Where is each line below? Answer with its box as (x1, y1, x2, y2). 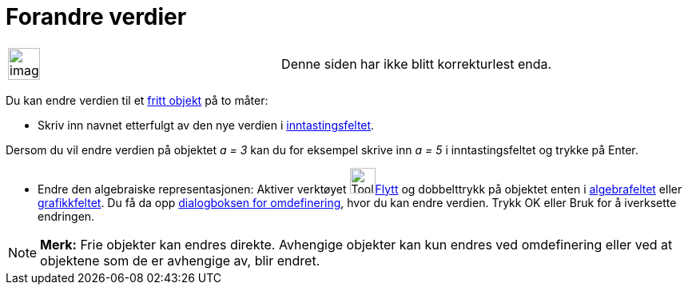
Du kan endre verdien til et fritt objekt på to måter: (6, 93, 268, 107)
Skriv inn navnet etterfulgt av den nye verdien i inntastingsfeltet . (38, 118, 375, 132)
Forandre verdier (6, 3, 187, 30)
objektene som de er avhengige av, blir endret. (40, 252, 320, 269)
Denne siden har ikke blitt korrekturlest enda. (281, 55, 552, 72)
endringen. (38, 209, 95, 223)
